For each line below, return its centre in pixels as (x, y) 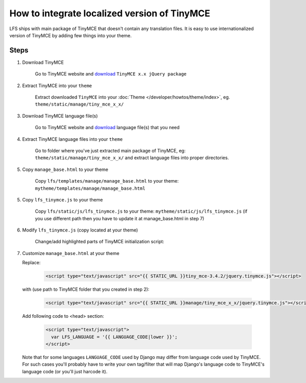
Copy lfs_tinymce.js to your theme (62, 199)
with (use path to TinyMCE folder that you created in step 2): (86, 289)
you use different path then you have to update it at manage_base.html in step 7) (120, 218)
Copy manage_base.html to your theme (65, 169)
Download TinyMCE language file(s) (60, 116)
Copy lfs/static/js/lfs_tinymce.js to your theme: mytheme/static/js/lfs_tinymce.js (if (141, 211)
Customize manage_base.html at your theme (71, 253)
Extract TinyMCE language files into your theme (72, 139)
